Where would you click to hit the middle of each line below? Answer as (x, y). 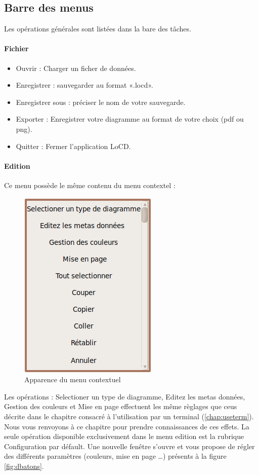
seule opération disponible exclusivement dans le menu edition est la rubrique (124, 436)
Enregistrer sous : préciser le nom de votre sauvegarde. (101, 102)
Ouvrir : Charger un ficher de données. (76, 68)
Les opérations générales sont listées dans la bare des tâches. (98, 29)
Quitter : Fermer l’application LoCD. (73, 146)
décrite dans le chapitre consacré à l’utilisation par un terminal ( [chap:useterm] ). (129, 416)
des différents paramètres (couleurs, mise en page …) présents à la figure (115, 456)
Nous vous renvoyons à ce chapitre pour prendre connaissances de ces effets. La (127, 426)
